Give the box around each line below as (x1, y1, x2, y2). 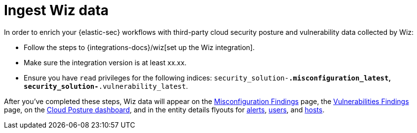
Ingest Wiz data (4, 2, 109, 19)
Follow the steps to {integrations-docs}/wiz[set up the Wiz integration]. (24, 43, 255, 52)
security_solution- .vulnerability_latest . (24, 81, 188, 90)
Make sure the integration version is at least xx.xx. (24, 58, 187, 67)
